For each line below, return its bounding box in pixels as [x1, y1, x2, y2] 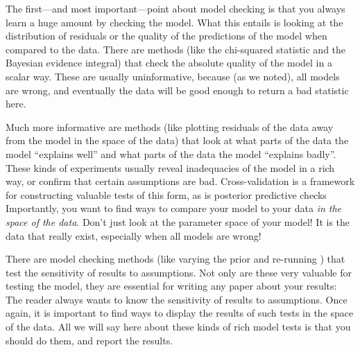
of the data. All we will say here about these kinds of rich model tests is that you [6, 319, 351, 334]
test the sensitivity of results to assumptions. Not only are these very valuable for [6, 265, 352, 279]
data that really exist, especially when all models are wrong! [6, 228, 262, 243]
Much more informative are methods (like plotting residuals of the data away [6, 119, 334, 134]
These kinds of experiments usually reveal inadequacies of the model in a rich [6, 160, 335, 175]
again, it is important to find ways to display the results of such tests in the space [6, 306, 354, 320]
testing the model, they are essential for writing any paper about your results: [6, 279, 337, 293]
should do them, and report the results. [6, 333, 173, 347]
